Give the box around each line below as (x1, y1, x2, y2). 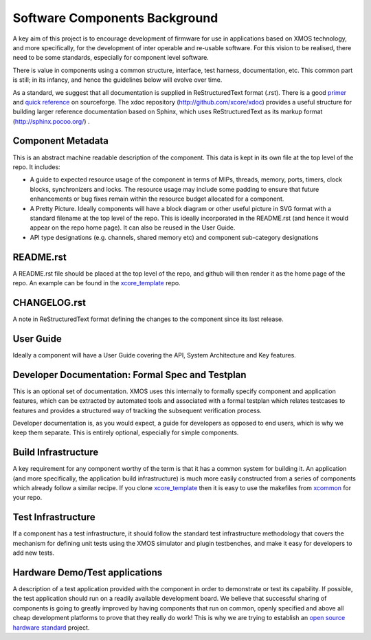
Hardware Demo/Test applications (12, 566, 163, 578)
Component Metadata (12, 135, 109, 147)
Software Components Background (12, 10, 218, 25)
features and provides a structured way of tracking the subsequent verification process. (12, 406, 262, 415)
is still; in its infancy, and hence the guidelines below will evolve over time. (12, 76, 223, 84)
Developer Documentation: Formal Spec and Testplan (12, 368, 247, 381)
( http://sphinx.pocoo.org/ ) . (12, 117, 90, 125)
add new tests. (12, 549, 55, 557)
